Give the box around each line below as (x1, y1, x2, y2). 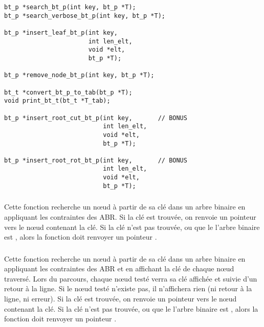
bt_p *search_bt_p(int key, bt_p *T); (4, 4, 136, 11)
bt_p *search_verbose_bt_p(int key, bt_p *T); (4, 12, 165, 19)
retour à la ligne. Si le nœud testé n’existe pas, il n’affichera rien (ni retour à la (4, 283, 252, 294)
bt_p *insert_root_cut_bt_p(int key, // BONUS (4, 114, 187, 122)
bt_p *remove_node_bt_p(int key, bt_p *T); (4, 72, 155, 79)
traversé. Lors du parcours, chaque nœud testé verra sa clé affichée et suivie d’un (4, 273, 257, 284)
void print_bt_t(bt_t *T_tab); (4, 97, 111, 105)
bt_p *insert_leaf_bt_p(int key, (4, 29, 118, 36)
